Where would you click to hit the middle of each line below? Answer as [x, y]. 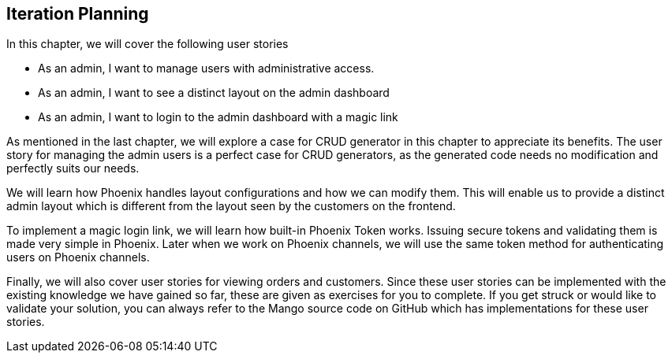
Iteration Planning [78, 14]
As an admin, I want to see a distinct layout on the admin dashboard [214, 93]
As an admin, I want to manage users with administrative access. [206, 68]
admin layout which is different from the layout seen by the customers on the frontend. [231, 206]
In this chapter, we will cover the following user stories [147, 44]
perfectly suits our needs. [73, 168]
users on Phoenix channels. [78, 257]
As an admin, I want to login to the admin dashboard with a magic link [218, 117]
